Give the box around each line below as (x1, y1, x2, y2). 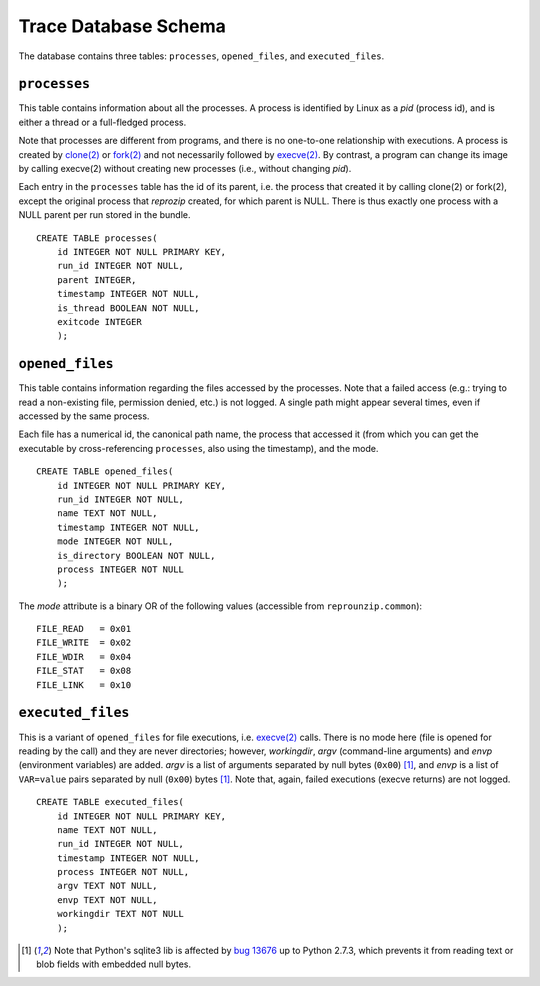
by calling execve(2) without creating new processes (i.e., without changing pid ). (18, 163, 352, 175)
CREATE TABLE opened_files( (36, 466, 174, 477)
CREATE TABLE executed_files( (36, 796, 185, 808)
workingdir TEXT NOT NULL (56, 908, 185, 920)
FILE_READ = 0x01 (36, 623, 132, 635)
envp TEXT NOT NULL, (56, 894, 158, 905)
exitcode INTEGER (56, 316, 142, 327)
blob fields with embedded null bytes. (36, 958, 192, 970)
